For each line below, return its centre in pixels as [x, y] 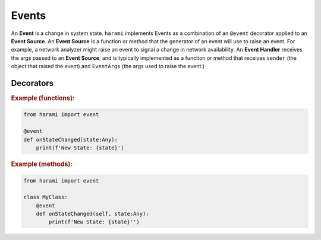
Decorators [32, 83]
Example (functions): [43, 98]
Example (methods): [42, 164]
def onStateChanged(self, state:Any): [92, 214]
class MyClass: [45, 197]
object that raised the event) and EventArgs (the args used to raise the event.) [108, 66]
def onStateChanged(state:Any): [71, 140]
